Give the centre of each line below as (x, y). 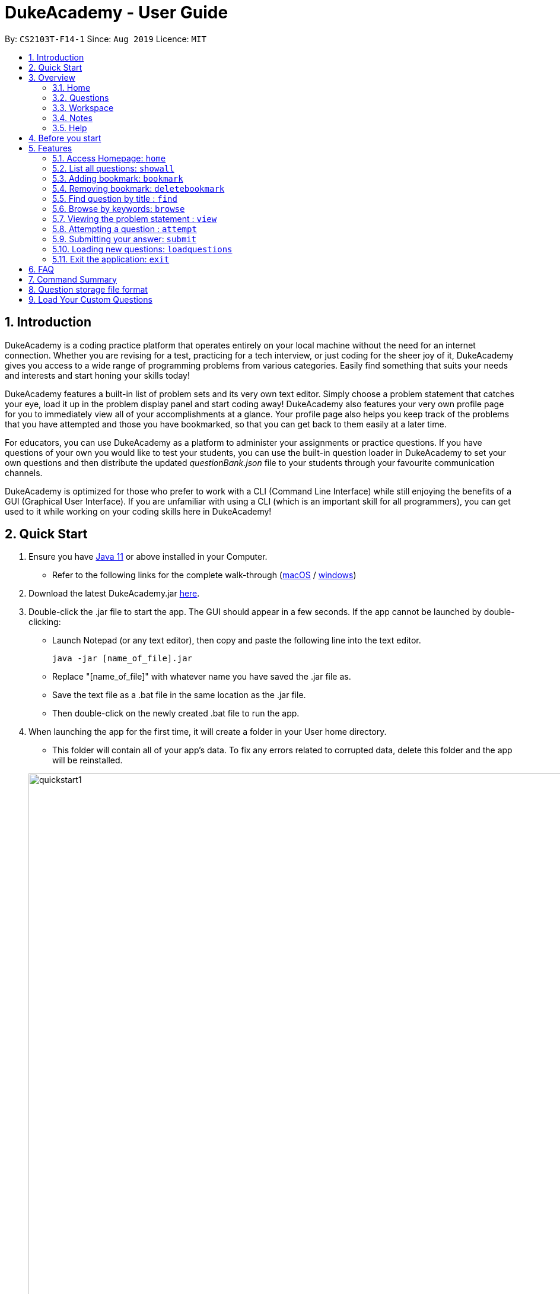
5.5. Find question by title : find (115, 198)
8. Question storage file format (88, 289)
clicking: (45, 622)
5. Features (50, 148)
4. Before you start (65, 138)
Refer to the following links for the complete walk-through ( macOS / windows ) (204, 575)
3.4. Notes (72, 118)
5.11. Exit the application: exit (111, 259)
